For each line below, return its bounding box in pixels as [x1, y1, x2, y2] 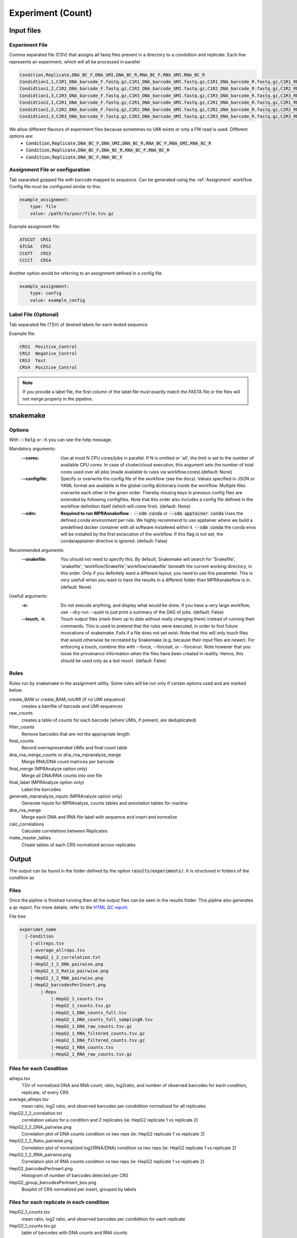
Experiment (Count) [9, 7, 93, 18]
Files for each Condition [9, 1065, 68, 1072]
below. [9, 687, 23, 693]
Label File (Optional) [9, 311, 59, 318]
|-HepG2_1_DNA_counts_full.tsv [50, 1010, 127, 1015]
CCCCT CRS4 [19, 258, 51, 263]
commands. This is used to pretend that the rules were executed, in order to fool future [60, 623, 238, 629]
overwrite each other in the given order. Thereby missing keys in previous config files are [60, 489, 243, 495]
